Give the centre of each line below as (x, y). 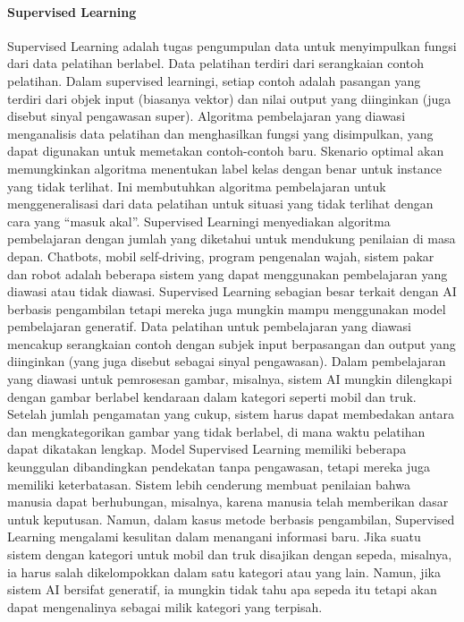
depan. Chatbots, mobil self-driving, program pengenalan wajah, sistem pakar (221, 256)
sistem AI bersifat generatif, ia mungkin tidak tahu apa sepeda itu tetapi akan (222, 589)
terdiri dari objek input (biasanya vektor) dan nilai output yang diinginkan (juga (229, 98)
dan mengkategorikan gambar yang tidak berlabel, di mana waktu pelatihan (216, 431)
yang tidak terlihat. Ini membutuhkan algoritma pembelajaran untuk (197, 186)
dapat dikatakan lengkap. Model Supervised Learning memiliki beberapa (207, 449)
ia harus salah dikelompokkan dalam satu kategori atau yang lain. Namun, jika (224, 571)
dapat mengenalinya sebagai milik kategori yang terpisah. (165, 606)
